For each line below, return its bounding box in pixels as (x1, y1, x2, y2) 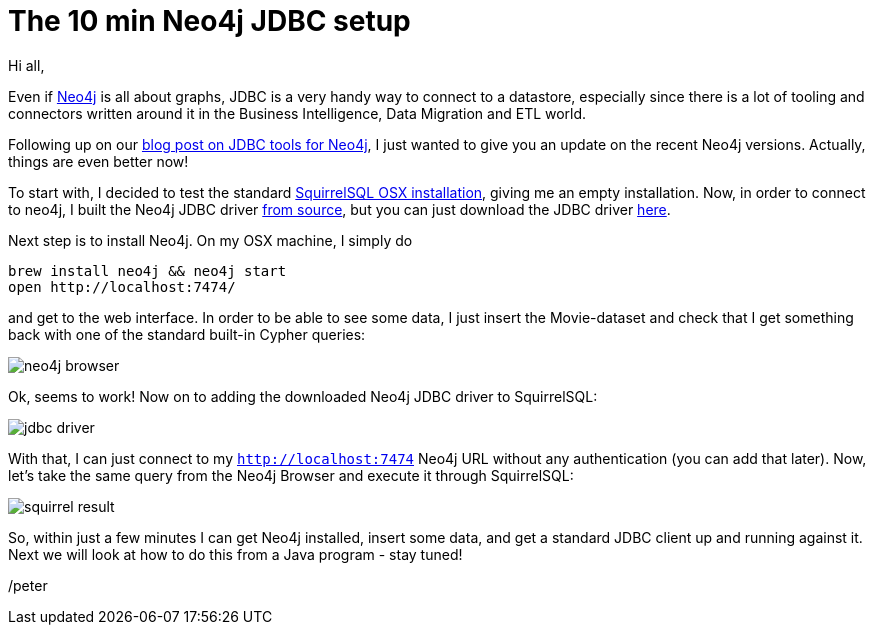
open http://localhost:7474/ (8, 278, 236, 295)
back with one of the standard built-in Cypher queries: (8, 325, 366, 343)
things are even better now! (8, 152, 189, 170)
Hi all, (8, 56, 45, 74)
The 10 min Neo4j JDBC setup (8, 4, 411, 38)
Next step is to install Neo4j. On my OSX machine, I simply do (8, 231, 413, 249)
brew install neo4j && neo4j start (8, 262, 287, 279)
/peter (8, 576, 48, 594)
